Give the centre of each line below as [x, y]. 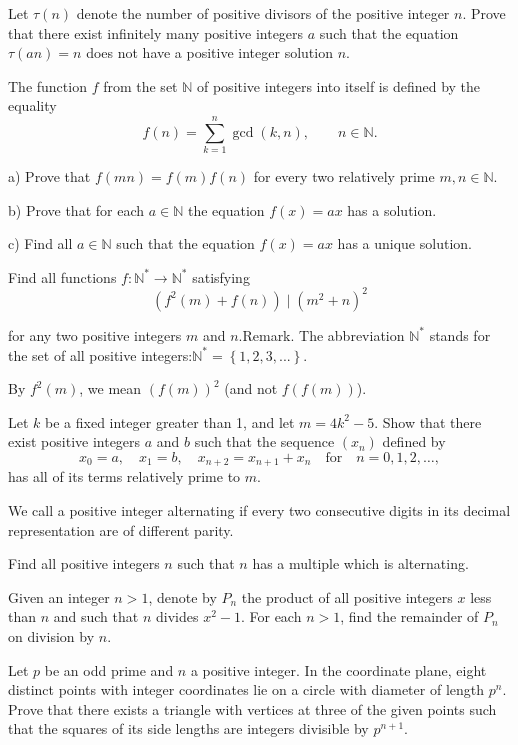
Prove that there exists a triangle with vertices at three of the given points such [252, 708]
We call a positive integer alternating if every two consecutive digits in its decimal [259, 509]
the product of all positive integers [347, 596]
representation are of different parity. [121, 529]
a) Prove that [49, 176]
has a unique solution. [404, 243]
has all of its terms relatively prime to [124, 476]
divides [177, 616]
